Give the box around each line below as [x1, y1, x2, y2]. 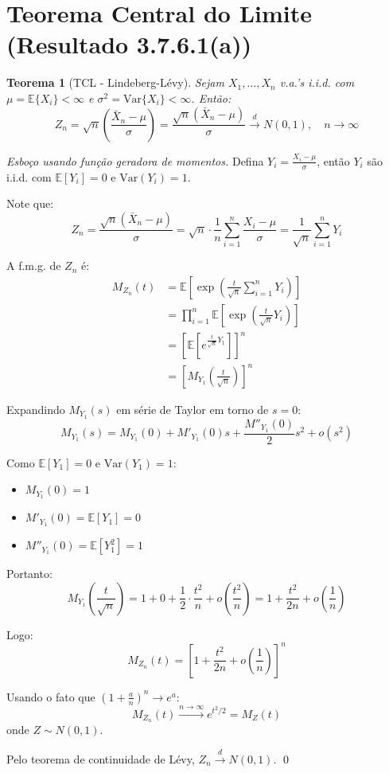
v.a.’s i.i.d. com [279, 74, 355, 91]
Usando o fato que [6, 688, 95, 705]
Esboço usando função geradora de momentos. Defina [6, 152, 264, 169]
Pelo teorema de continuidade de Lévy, [6, 750, 195, 767]
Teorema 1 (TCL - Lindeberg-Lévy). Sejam [6, 74, 224, 91]
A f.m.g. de [6, 257, 61, 274]
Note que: [6, 195, 54, 212]
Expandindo [6, 401, 65, 417]
